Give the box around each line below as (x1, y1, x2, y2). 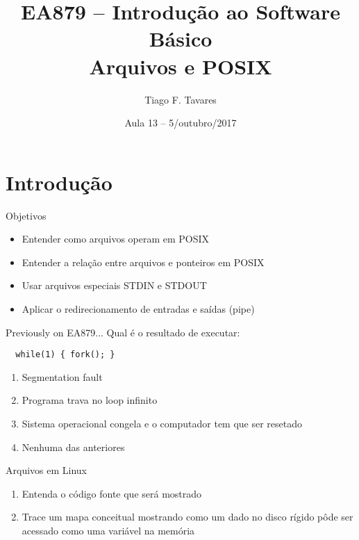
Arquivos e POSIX (89, 51, 272, 80)
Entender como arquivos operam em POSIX (22, 231, 210, 246)
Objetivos (6, 208, 47, 222)
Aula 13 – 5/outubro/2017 (124, 115, 237, 130)
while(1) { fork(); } (15, 350, 115, 360)
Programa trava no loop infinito (22, 393, 158, 407)
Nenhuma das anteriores (22, 439, 125, 454)
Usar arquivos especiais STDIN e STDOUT (22, 278, 207, 293)
